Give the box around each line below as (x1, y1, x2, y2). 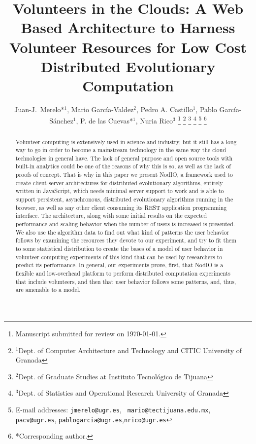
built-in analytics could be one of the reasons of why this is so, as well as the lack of (15, 162, 231, 170)
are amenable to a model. (15, 285, 81, 294)
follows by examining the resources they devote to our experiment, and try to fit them (15, 236, 237, 244)
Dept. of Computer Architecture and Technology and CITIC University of (18, 345, 242, 355)
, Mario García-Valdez (67, 104, 134, 114)
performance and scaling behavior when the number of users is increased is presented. (15, 220, 235, 228)
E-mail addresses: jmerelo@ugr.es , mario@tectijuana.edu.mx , (15, 404, 211, 414)
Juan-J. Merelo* (14, 104, 64, 114)
